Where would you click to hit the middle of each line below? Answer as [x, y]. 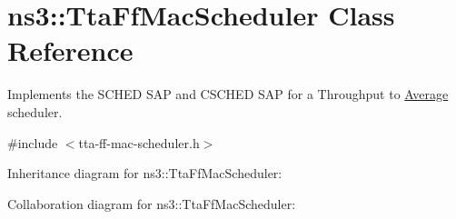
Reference [70, 50]
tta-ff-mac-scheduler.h [139, 142]
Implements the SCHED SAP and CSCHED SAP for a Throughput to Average [228, 94]
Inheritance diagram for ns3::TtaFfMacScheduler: [145, 173]
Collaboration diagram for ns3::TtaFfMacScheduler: [152, 203]
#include [33, 142]
